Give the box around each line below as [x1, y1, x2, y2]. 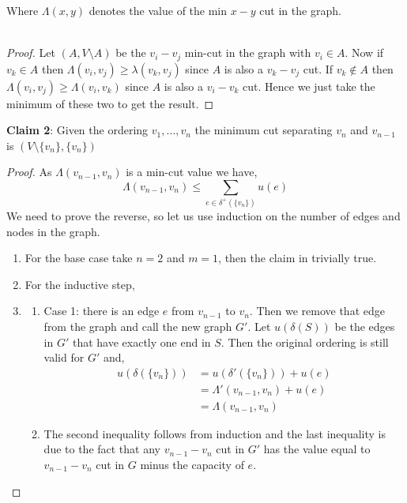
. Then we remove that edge [249, 302, 385, 319]
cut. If [303, 60, 334, 77]
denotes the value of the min [89, 2, 228, 18]
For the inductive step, [24, 276, 135, 292]
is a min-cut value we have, [126, 163, 258, 180]
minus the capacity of [140, 456, 244, 472]
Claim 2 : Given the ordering [6, 122, 149, 138]
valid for [43, 349, 85, 366]
